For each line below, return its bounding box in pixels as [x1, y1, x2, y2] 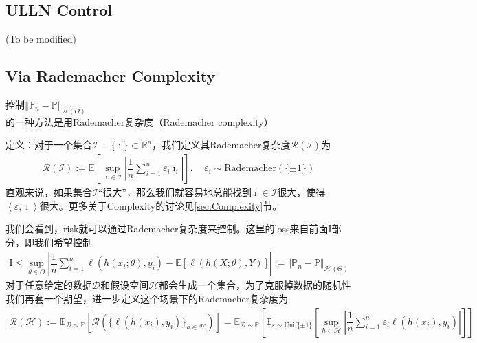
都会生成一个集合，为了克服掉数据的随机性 [159, 278, 352, 292]
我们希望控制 [34, 234, 92, 249]
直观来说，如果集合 [5, 185, 92, 199]
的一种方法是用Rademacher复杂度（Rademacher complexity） [5, 114, 274, 129]
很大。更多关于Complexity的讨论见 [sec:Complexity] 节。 [39, 198, 282, 212]
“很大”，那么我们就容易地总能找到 [98, 185, 252, 199]
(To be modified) [5, 32, 77, 46]
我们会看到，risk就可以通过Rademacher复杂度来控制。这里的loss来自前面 [5, 221, 329, 236]
